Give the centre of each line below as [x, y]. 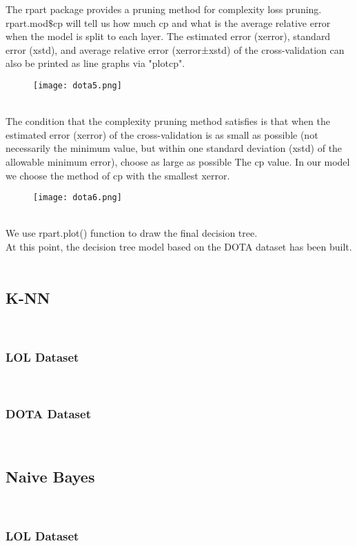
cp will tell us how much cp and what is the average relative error [192, 22]
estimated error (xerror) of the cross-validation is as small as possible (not [162, 134]
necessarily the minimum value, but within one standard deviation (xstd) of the [174, 148]
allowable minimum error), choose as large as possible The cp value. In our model [178, 162]
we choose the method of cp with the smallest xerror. [118, 175]
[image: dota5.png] [78, 85]
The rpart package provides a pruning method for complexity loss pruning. [164, 9]
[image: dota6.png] [78, 198]
